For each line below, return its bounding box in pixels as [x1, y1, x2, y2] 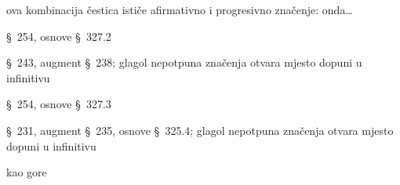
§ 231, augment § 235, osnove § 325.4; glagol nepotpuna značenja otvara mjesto [6, 122, 394, 138]
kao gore [6, 164, 47, 180]
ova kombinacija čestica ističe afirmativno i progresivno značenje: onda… [6, 2, 353, 17]
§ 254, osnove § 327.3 [6, 96, 111, 112]
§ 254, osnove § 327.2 [6, 27, 111, 44]
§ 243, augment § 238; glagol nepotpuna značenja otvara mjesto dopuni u [6, 54, 362, 71]
